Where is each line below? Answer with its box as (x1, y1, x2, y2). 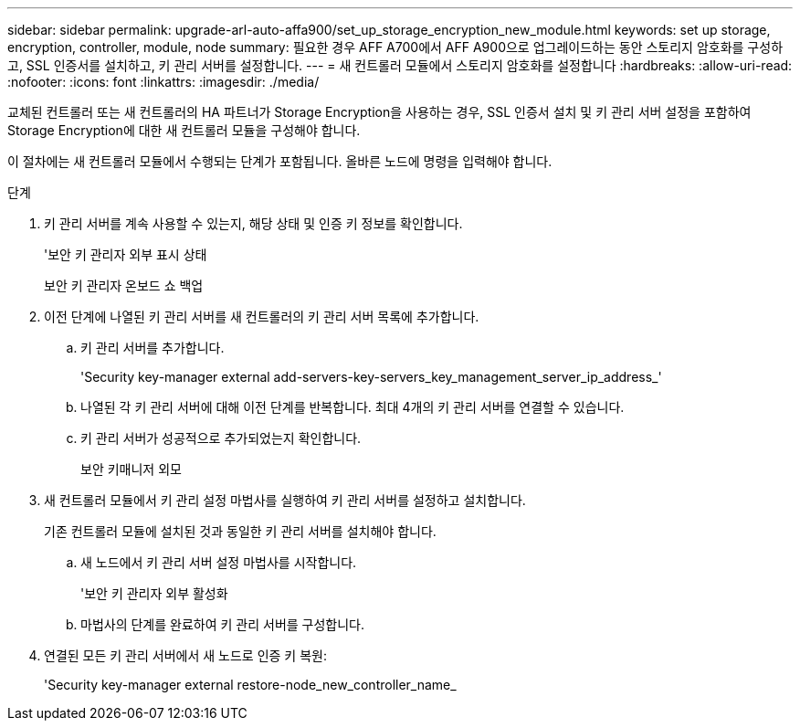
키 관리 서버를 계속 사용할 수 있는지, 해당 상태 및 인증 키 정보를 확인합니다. (44, 216, 463, 231)
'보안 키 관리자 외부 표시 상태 (44, 247, 207, 262)
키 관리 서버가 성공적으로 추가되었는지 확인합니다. (80, 430, 362, 446)
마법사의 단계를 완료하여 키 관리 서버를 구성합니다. (80, 617, 365, 632)
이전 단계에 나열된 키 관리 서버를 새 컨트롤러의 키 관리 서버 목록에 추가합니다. (44, 309, 479, 324)
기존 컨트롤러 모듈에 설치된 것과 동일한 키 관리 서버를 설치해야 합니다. (44, 523, 437, 539)
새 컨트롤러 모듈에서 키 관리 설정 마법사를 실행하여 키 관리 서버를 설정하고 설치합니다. (44, 492, 526, 508)
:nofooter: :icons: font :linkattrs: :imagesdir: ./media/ (7, 74, 320, 90)
